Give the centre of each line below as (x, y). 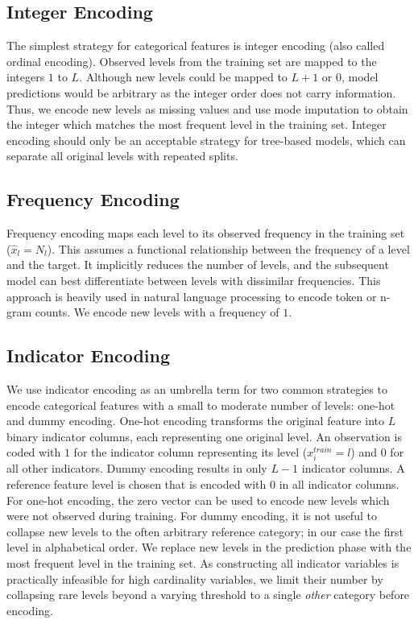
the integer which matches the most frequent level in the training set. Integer (197, 124)
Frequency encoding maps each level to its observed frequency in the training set (206, 233)
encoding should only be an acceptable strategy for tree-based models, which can (206, 140)
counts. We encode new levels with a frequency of (157, 312)
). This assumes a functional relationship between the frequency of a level (228, 248)
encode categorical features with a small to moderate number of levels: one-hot (201, 405)
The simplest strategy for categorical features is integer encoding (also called (196, 45)
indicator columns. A (353, 468)
